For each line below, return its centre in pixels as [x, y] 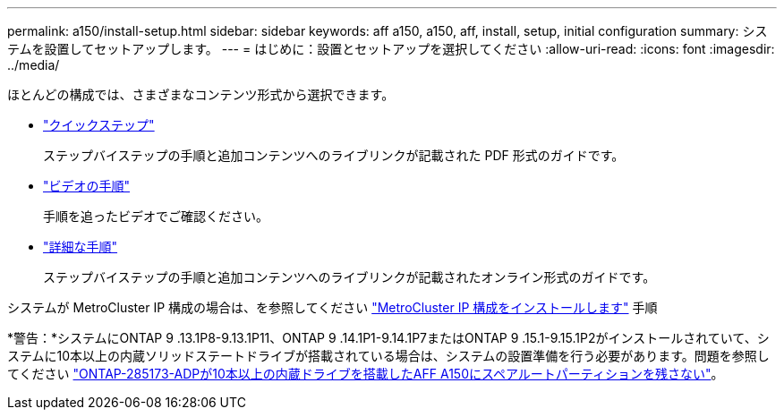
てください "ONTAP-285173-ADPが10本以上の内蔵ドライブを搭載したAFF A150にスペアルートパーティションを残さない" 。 [366, 374]
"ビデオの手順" [87, 186]
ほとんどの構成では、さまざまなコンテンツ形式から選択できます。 [201, 94]
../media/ [34, 65]
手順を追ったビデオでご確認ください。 [156, 216]
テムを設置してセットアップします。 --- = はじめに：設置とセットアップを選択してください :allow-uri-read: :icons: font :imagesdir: [391, 49]
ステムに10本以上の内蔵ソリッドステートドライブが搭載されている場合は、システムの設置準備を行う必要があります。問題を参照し [388, 356]
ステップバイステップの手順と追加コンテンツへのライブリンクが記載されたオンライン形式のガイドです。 [349, 277]
